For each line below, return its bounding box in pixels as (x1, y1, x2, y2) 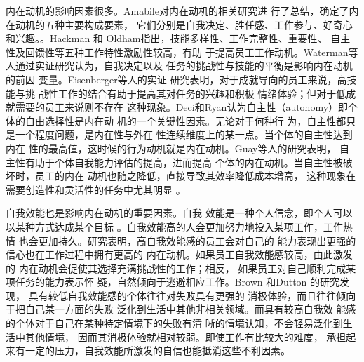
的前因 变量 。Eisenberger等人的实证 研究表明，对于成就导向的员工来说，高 (6, 72, 347, 86)
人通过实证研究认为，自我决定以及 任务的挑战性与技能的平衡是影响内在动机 (6, 58, 353, 73)
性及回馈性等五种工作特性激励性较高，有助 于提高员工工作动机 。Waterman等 (6, 44, 358, 59)
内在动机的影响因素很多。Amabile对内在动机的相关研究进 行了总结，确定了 (6, 4, 349, 18)
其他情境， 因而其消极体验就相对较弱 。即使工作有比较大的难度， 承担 (25, 329, 346, 344)
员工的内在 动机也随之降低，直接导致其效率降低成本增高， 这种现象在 (34, 168, 356, 183)
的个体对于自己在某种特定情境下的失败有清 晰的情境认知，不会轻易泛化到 (6, 316, 343, 330)
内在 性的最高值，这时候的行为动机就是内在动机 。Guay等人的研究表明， (6, 140, 337, 155)
